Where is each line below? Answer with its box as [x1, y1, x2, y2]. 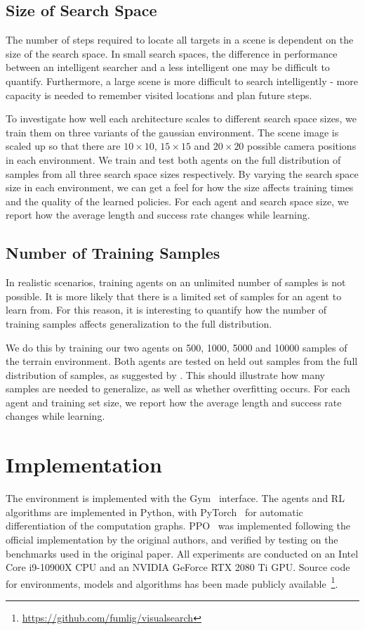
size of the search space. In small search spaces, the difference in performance [6, 46, 338, 60]
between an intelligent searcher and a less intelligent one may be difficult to [6, 60, 330, 75]
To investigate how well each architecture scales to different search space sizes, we [6, 111, 357, 126]
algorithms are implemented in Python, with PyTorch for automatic [6, 504, 303, 519]
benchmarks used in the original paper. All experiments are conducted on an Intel [6, 546, 359, 560]
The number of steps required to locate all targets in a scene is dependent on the [6, 32, 354, 47]
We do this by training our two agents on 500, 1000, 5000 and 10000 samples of [6, 340, 347, 354]
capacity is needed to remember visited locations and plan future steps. [6, 87, 312, 102]
